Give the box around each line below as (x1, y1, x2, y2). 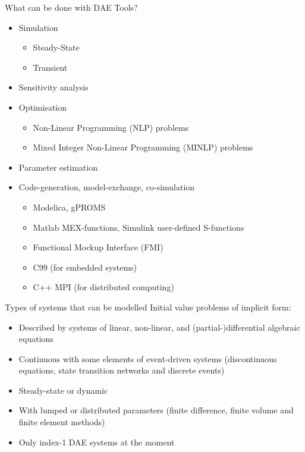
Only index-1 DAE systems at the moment (18, 435, 175, 448)
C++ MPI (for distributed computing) (33, 281, 174, 293)
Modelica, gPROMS (33, 200, 106, 213)
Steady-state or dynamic (18, 384, 108, 396)
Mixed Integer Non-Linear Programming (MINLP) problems (33, 141, 253, 153)
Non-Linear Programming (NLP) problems (33, 121, 189, 133)
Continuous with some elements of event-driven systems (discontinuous (18, 352, 277, 365)
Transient (33, 61, 68, 73)
